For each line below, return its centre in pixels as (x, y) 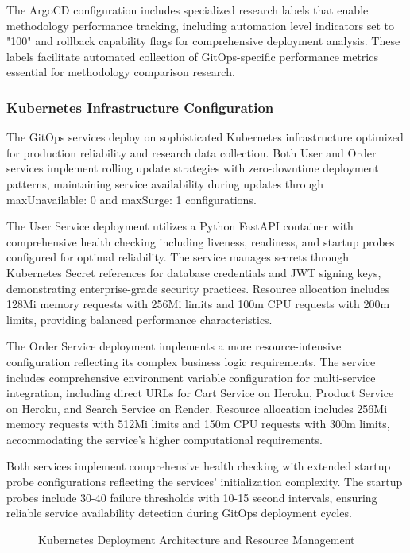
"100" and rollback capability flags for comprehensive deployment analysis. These (203, 41)
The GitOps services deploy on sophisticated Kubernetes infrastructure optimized (205, 137)
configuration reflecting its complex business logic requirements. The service (191, 361)
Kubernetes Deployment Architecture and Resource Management (197, 539)
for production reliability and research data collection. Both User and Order (191, 152)
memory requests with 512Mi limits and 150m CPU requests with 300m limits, (198, 424)
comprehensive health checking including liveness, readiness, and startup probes (201, 241)
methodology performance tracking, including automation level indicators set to (201, 25)
